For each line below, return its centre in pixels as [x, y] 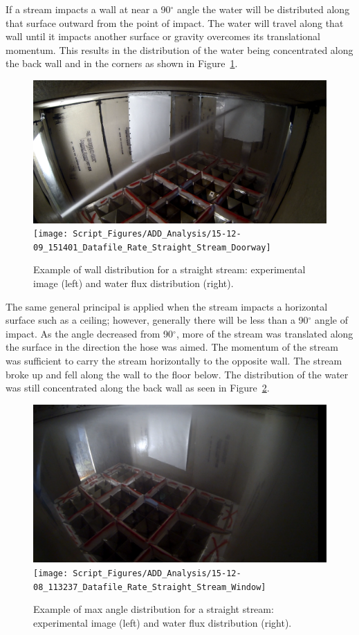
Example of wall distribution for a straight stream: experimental [169, 269]
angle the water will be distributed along [264, 9]
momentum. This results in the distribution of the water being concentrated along [179, 49]
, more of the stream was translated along [265, 333]
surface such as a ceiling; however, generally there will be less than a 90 [157, 320]
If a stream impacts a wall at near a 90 [88, 9]
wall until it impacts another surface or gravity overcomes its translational [163, 36]
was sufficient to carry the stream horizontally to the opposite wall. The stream [174, 361]
